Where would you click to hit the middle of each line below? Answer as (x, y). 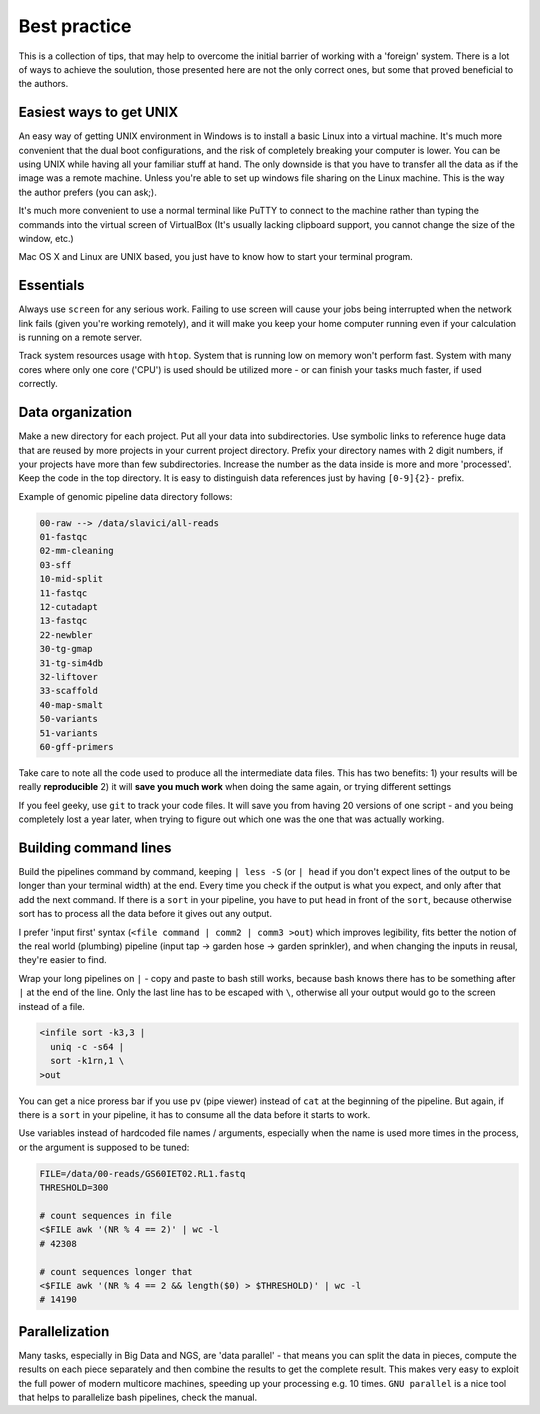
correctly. (38, 384)
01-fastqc (63, 537)
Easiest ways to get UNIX (98, 112)
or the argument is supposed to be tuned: (104, 1147)
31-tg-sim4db (71, 663)
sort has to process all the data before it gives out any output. (145, 914)
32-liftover (69, 676)
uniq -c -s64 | (87, 1046)
